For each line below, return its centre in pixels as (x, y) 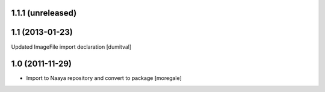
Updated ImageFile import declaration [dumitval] (71, 47)
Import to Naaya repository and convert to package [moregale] (104, 78)
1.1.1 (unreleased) (44, 13)
